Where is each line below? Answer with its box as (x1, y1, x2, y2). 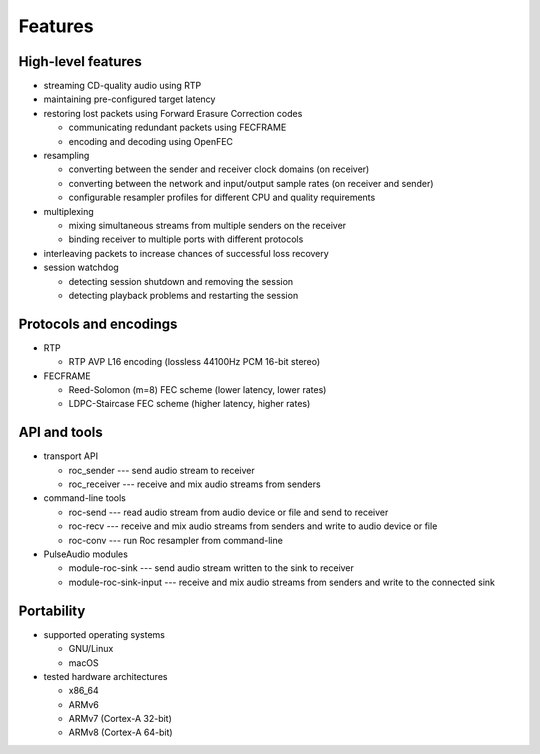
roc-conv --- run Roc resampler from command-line (68, 534, 284, 546)
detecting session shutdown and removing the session (68, 275, 294, 287)
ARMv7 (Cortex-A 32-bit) (68, 713, 172, 725)
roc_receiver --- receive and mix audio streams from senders (68, 478, 321, 490)
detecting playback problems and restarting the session (68, 289, 299, 301)
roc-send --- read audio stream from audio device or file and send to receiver (68, 506, 389, 518)
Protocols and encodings (18, 315, 178, 332)
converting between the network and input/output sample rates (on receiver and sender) (68, 177, 434, 189)
